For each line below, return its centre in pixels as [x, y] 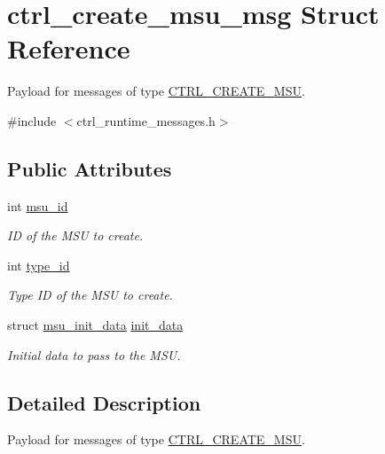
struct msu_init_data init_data [95, 325]
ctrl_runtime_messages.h [146, 120]
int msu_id [38, 205]
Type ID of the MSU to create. [90, 295]
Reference [69, 48]
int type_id [39, 265]
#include [32, 120]
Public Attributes [90, 168]
